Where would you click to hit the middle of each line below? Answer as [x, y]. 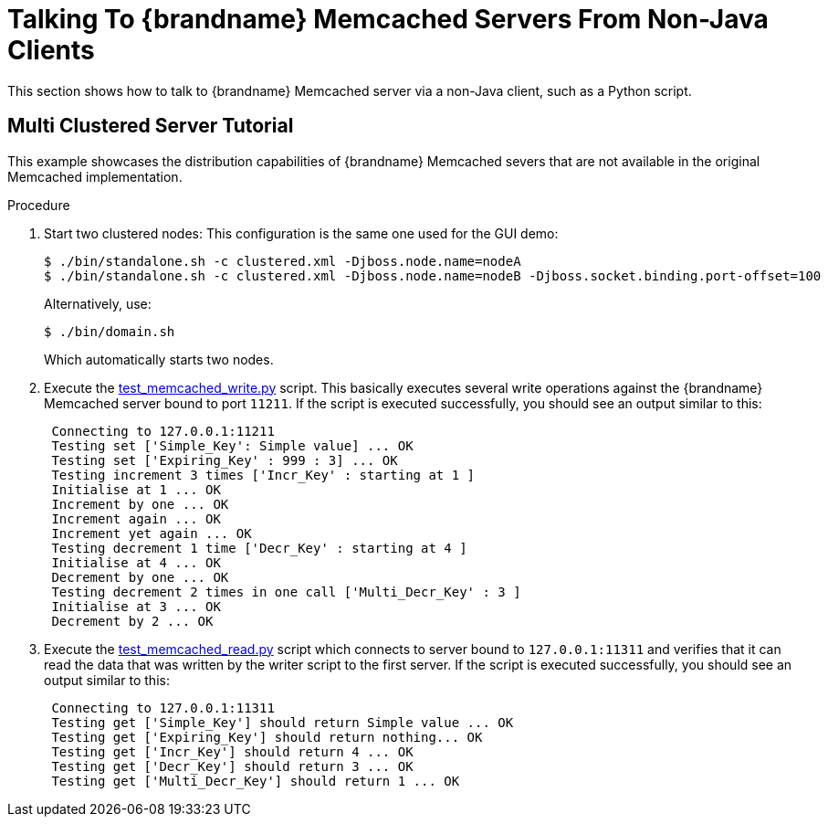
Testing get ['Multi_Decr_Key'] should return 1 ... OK [256, 781]
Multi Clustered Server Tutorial [151, 126]
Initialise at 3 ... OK [136, 606]
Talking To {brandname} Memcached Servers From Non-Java [388, 19]
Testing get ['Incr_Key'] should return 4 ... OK [232, 751]
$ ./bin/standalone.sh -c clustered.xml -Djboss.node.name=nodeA [283, 261]
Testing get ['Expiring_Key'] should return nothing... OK [267, 737]
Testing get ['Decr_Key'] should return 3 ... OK [232, 766]
